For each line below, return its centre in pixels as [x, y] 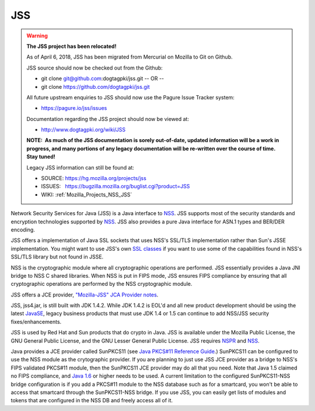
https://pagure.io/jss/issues [74, 108]
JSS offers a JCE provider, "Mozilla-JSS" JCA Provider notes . [85, 295]
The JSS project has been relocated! [71, 46]
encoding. [23, 229]
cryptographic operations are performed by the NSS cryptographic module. [101, 284]
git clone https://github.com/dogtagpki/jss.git [95, 87]
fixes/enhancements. [36, 322]
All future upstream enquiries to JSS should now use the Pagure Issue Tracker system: [130, 97]
